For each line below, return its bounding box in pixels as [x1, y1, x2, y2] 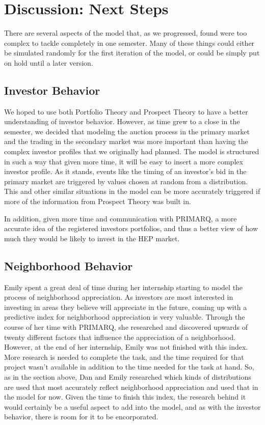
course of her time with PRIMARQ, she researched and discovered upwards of [4, 322, 248, 332]
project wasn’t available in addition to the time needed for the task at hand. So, [4, 361, 254, 372]
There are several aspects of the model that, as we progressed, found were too [4, 27, 247, 38]
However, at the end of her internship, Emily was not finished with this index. [4, 342, 248, 352]
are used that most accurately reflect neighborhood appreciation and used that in [4, 381, 258, 392]
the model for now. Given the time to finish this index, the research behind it [4, 391, 246, 402]
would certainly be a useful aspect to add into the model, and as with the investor [4, 401, 261, 412]
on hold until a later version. [4, 57, 93, 68]
